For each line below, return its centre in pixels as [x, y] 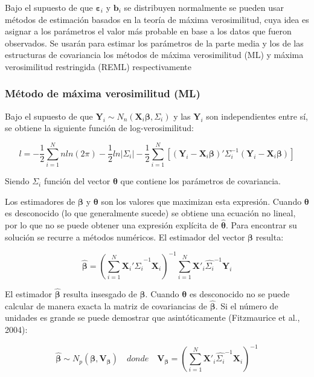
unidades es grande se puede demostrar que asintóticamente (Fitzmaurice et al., [152, 317]
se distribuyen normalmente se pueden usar [204, 7]
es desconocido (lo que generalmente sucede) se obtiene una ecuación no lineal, [150, 213]
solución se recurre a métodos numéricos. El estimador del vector [125, 237]
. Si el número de [247, 305]
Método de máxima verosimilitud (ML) [103, 93]
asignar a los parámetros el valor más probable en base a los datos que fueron [148, 31]
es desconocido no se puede [239, 294]
